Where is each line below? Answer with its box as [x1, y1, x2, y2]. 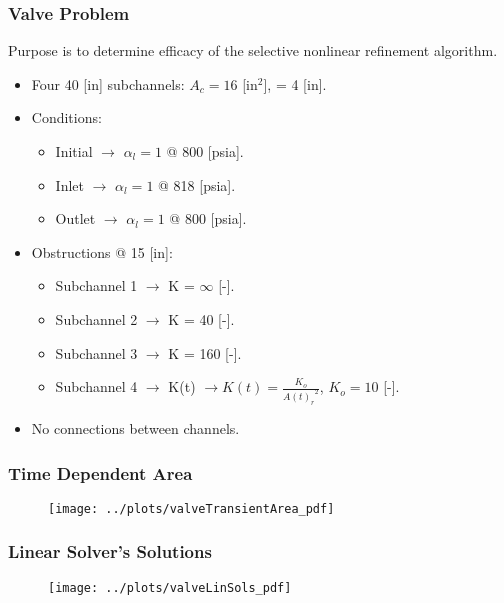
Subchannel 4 [55, 376, 138, 397]
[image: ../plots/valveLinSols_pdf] [48, 580, 292, 595]
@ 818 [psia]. [158, 174, 236, 195]
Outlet [55, 208, 96, 229]
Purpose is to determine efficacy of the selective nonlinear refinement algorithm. [8, 40, 498, 61]
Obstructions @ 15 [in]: [31, 241, 173, 262]
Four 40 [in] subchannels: [31, 73, 185, 94]
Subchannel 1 [55, 275, 138, 296]
